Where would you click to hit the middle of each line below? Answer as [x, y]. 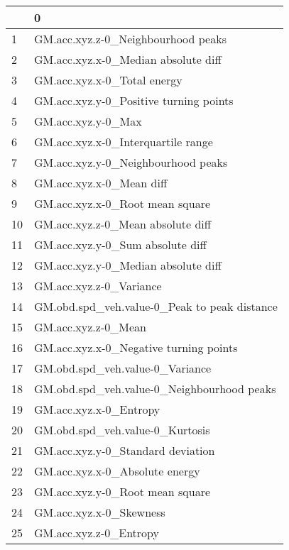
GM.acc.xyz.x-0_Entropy [97, 409]
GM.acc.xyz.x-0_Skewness [100, 512]
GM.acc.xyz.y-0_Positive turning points [134, 100]
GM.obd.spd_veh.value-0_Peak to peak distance [156, 306]
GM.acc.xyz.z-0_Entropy [97, 533]
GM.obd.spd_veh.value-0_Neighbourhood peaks [155, 389]
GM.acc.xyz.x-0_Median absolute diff [128, 59]
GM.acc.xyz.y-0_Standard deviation [125, 450]
